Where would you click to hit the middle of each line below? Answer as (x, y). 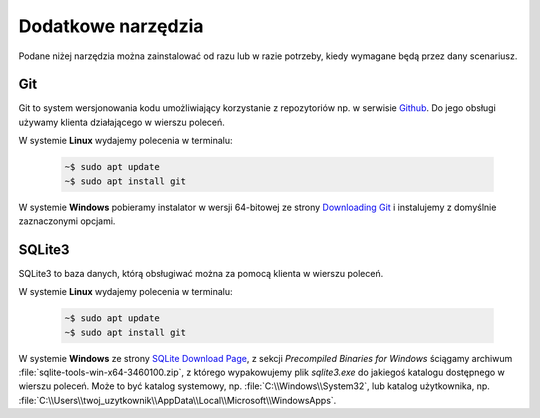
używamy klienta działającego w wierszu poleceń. (121, 122)
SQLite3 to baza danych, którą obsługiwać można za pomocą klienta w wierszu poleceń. (201, 273)
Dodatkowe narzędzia (111, 26)
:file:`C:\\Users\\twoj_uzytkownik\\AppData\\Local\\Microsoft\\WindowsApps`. (177, 400)
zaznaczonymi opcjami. (67, 221)
